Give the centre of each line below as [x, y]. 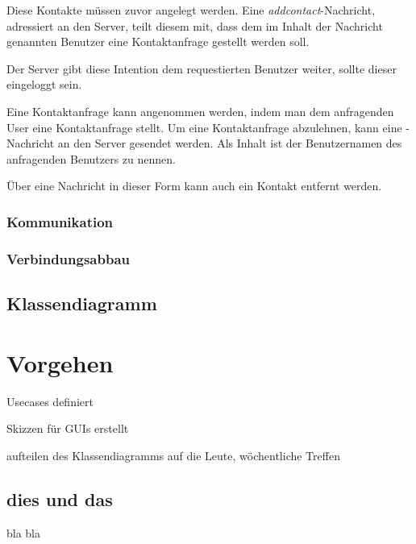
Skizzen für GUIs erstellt [68, 428]
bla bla [24, 532]
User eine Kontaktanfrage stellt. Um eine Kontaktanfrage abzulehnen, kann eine [204, 127]
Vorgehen [60, 362]
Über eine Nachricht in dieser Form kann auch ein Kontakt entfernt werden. [194, 186]
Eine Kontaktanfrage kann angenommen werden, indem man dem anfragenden [200, 111]
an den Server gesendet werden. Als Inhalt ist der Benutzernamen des [230, 143]
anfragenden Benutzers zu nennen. [91, 158]
